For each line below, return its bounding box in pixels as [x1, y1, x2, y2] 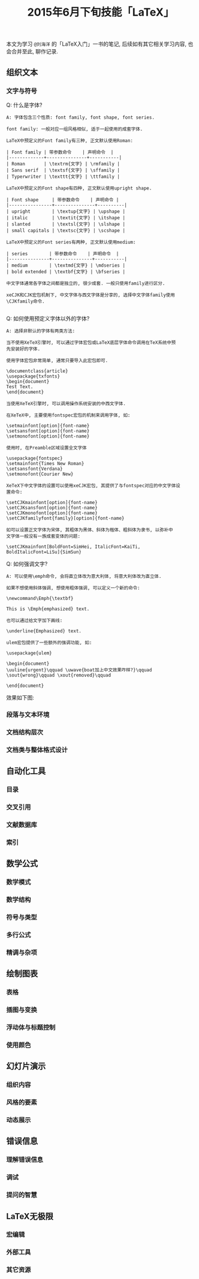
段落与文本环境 [6, 710, 50, 719]
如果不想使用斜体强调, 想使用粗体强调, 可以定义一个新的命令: [6, 585, 140, 591]
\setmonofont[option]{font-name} [6, 433, 90, 439]
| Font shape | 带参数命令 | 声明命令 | [6, 197, 119, 203]
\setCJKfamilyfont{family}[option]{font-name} [6, 515, 125, 521]
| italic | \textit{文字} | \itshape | [6, 215, 126, 221]
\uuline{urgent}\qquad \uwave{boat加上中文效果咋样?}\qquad [6, 666, 152, 673]
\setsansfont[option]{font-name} [6, 428, 90, 434]
